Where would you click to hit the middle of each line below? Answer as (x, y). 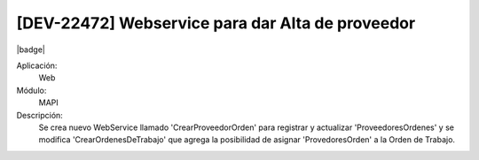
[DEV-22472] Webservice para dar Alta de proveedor (216, 23)
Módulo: (31, 90)
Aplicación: (37, 65)
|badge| (31, 50)
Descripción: (40, 115)
